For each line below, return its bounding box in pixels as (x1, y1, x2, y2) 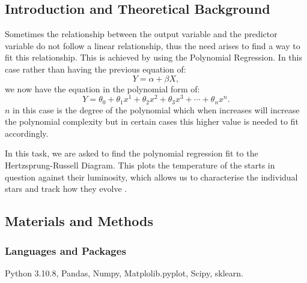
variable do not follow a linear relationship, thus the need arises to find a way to (5, 39, 300, 52)
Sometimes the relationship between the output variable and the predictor (5, 28, 278, 40)
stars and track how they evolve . (5, 182, 127, 195)
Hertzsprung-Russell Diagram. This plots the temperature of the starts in (5, 159, 275, 171)
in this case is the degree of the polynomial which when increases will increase (13, 103, 300, 116)
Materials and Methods (5, 212, 153, 230)
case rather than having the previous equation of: (5, 62, 186, 75)
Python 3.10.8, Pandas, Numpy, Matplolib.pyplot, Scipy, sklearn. (5, 266, 243, 279)
